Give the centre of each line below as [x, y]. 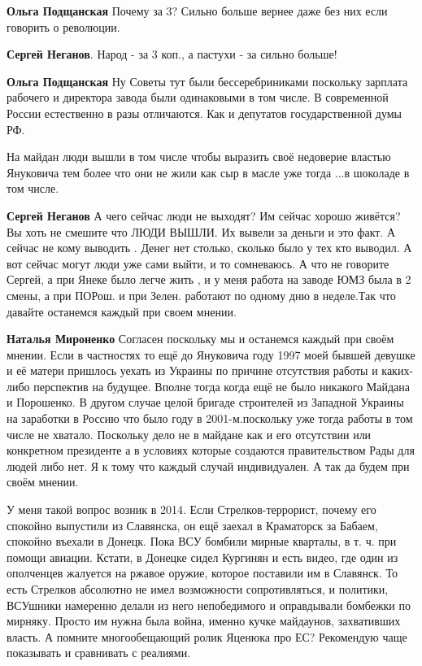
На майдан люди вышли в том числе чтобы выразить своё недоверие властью [199, 157]
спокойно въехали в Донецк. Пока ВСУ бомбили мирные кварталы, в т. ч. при [202, 541]
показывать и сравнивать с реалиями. [99, 653]
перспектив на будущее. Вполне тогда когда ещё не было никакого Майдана [222, 386]
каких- [398, 370]
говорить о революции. [63, 26]
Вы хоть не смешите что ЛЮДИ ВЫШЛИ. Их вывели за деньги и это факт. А [201, 231]
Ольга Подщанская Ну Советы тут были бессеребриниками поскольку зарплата [207, 81]
